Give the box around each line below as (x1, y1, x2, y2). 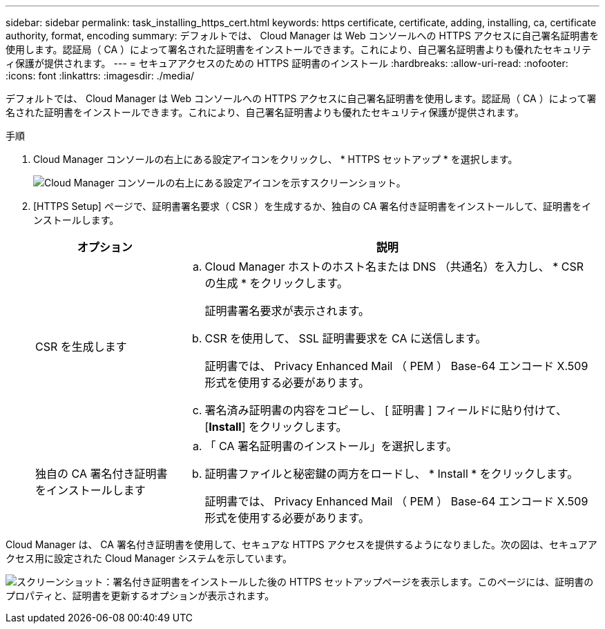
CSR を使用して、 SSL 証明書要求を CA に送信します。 (204, 331, 487, 345)
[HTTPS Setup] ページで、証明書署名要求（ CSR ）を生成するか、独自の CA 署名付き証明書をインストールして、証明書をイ (33, 200, 591, 212)
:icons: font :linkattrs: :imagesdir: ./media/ (6, 70, 195, 81)
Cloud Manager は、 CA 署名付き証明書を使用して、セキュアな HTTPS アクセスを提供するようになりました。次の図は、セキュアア (6, 539, 597, 550)
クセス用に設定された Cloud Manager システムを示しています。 (6, 552, 293, 564)
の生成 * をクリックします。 (204, 276, 348, 290)
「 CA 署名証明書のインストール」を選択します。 (204, 439, 457, 453)
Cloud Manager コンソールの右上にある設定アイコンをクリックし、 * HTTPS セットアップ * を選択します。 (33, 153, 518, 165)
